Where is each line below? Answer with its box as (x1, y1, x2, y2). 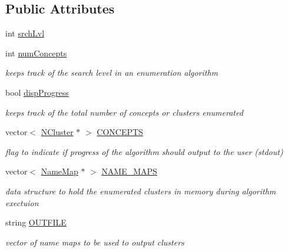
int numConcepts (5, 46, 67, 59)
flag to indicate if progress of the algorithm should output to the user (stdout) (5, 145, 283, 157)
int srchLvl (5, 27, 45, 39)
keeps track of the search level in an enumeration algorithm (5, 66, 219, 79)
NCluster (41, 126, 74, 138)
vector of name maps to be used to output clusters (5, 236, 184, 248)
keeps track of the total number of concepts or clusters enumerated (5, 106, 243, 118)
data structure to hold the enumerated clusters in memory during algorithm (5, 184, 276, 197)
